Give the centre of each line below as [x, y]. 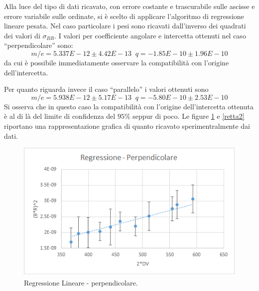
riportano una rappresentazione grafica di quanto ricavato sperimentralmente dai [127, 126]
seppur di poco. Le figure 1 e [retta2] [189, 116]
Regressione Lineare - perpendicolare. [81, 282]
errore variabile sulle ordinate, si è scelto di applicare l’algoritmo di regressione [124, 16]
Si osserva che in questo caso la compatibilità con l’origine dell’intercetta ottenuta [129, 106]
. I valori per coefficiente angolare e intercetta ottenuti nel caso [150, 35]
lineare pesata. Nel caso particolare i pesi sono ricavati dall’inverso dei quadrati [125, 26]
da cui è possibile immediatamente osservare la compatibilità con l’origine [117, 62]
